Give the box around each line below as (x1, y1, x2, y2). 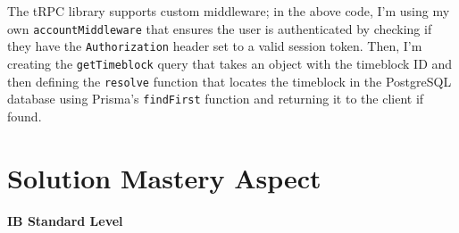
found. (7, 106, 42, 125)
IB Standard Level (7, 211, 123, 229)
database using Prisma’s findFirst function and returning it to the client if (7, 89, 424, 108)
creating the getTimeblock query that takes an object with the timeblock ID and (7, 54, 453, 72)
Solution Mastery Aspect (7, 159, 321, 196)
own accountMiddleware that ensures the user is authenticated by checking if (7, 19, 432, 37)
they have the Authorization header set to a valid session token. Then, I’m (7, 37, 422, 55)
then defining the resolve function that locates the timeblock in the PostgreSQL (7, 71, 452, 90)
